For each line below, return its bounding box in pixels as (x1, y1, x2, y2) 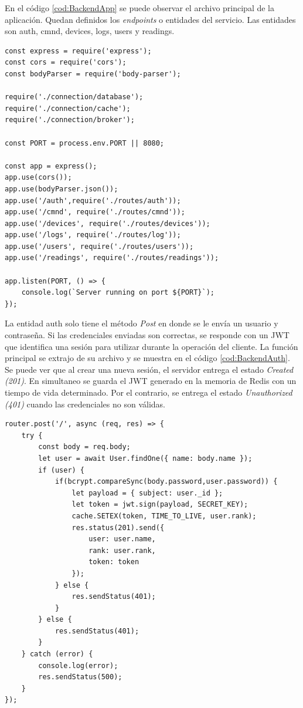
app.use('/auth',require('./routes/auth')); (5, 196, 181, 205)
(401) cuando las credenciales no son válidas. (5, 397, 165, 410)
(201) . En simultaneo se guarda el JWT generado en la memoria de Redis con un (5, 375, 297, 387)
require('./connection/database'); (5, 93, 144, 102)
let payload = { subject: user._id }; (72, 488, 223, 497)
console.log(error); (38, 661, 118, 670)
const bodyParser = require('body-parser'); (5, 69, 181, 78)
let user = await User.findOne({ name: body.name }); (38, 454, 253, 463)
